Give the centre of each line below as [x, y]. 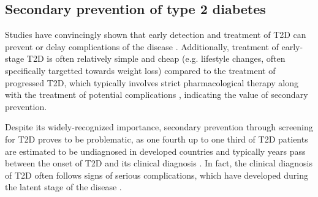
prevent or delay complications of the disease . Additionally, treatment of [142, 46]
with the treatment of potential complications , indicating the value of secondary [157, 95]
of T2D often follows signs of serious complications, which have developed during [157, 175]
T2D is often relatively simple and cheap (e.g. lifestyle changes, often [156, 58]
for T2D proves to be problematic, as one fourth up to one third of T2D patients [157, 139]
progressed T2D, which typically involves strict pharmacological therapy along [152, 82]
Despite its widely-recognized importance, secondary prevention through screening [159, 127]
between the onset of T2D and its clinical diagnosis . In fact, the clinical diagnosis [159, 163]
